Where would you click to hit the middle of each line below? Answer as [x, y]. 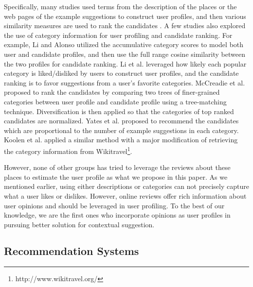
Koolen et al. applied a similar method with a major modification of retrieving [121, 140]
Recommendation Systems [72, 250]
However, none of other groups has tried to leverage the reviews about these [117, 167]
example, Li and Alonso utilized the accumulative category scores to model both [124, 44]
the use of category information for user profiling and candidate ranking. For [118, 35]
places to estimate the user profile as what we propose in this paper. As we [116, 177]
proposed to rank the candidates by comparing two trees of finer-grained [112, 92]
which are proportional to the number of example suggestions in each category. [121, 130]
